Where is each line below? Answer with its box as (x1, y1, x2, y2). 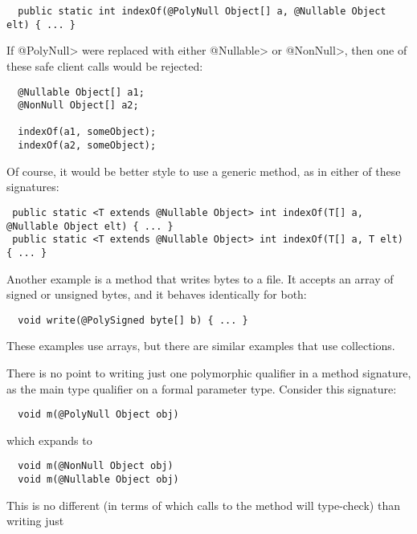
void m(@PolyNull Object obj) (18, 409, 179, 421)
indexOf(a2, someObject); (18, 140, 157, 152)
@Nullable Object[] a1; (18, 86, 145, 98)
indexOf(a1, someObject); (18, 126, 157, 138)
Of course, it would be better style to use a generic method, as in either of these (6, 162, 401, 179)
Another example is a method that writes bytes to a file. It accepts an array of (6, 270, 394, 287)
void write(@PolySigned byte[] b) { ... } (18, 314, 248, 326)
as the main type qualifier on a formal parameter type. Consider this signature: (6, 380, 397, 397)
